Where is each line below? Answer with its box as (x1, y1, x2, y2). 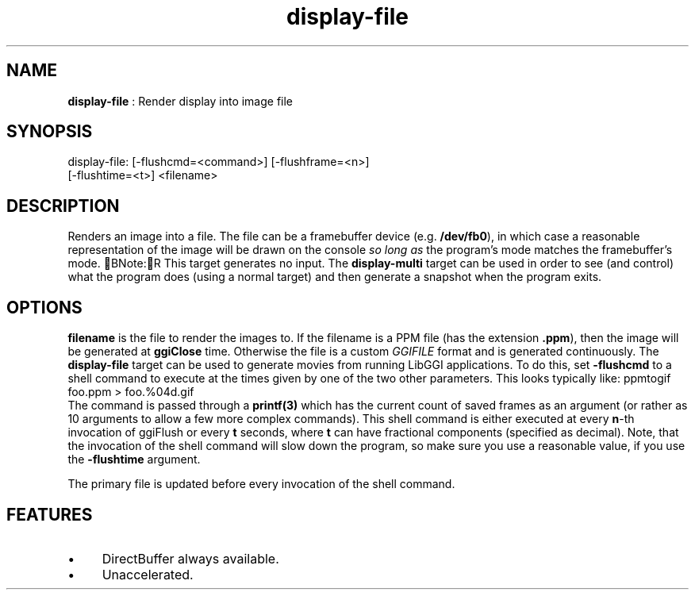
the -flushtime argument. (67, 452, 201, 467)
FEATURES (6, 504, 93, 525)
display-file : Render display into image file (67, 94, 294, 108)
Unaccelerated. (102, 566, 194, 583)
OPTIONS (6, 297, 83, 317)
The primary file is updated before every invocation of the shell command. (67, 477, 455, 491)
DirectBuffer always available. (102, 550, 279, 567)
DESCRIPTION (6, 195, 120, 216)
